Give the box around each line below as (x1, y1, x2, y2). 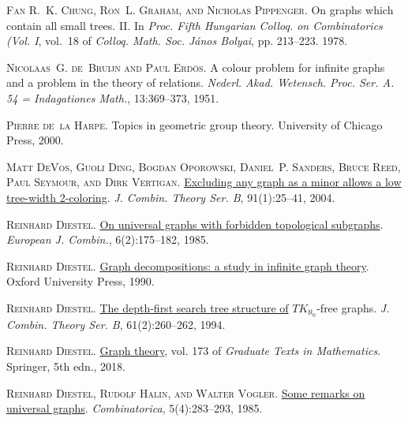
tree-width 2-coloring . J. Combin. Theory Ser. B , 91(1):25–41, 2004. (6, 189, 335, 205)
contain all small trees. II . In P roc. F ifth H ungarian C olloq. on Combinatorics (6, 17, 383, 33)
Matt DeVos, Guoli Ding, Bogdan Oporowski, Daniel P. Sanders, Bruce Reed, (6, 158, 401, 174)
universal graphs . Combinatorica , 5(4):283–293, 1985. (6, 400, 263, 416)
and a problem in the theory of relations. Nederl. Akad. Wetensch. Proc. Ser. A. (6, 74, 395, 91)
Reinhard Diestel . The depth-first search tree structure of (6, 299, 289, 316)
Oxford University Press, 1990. (6, 273, 155, 289)
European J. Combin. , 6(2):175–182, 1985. (6, 231, 209, 248)
